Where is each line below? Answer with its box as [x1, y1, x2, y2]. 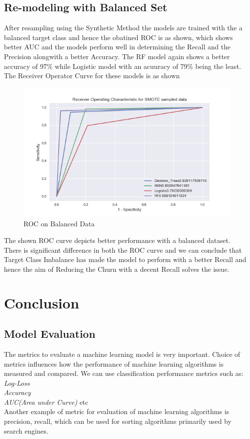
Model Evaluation [4, 326, 96, 341]
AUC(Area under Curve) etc [4, 396, 88, 407]
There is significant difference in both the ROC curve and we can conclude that [4, 244, 242, 255]
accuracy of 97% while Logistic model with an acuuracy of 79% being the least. [4, 61, 241, 71]
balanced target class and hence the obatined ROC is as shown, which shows [4, 32, 233, 42]
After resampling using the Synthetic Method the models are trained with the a [4, 22, 243, 33]
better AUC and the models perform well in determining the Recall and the [4, 42, 230, 52]
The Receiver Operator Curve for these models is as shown [4, 70, 180, 81]
